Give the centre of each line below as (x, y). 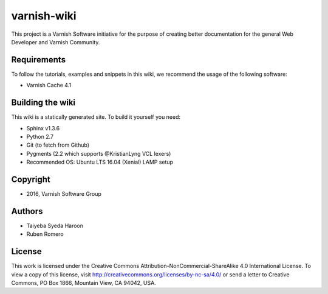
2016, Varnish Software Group (64, 194)
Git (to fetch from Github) (58, 145)
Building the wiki (43, 103)
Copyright (31, 179)
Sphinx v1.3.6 (43, 128)
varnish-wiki (44, 16)
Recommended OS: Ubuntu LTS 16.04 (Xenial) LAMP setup (100, 162)
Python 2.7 (40, 136)
